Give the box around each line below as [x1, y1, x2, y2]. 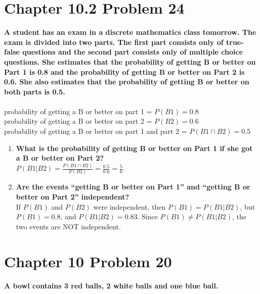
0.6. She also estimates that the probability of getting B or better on [4, 76, 249, 87]
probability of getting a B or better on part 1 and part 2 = [4, 126, 187, 136]
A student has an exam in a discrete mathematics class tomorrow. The [4, 27, 256, 37]
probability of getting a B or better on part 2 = [4, 116, 152, 126]
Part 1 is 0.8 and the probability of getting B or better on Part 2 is [4, 66, 245, 77]
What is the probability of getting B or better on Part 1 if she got [16, 142, 253, 153]
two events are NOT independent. [16, 221, 121, 231]
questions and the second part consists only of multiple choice [22, 46, 243, 57]
